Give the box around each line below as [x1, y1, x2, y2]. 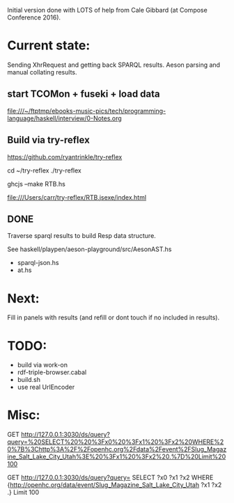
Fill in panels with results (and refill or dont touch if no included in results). [7, 313, 220, 322]
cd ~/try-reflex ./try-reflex [7, 166, 82, 175]
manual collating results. [7, 67, 77, 76]
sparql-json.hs [17, 259, 59, 267]
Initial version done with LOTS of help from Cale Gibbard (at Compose [7, 6, 208, 14]
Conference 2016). [7, 13, 61, 22]
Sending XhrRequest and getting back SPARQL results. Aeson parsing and [7, 61, 221, 69]
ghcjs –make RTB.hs [7, 179, 66, 188]
